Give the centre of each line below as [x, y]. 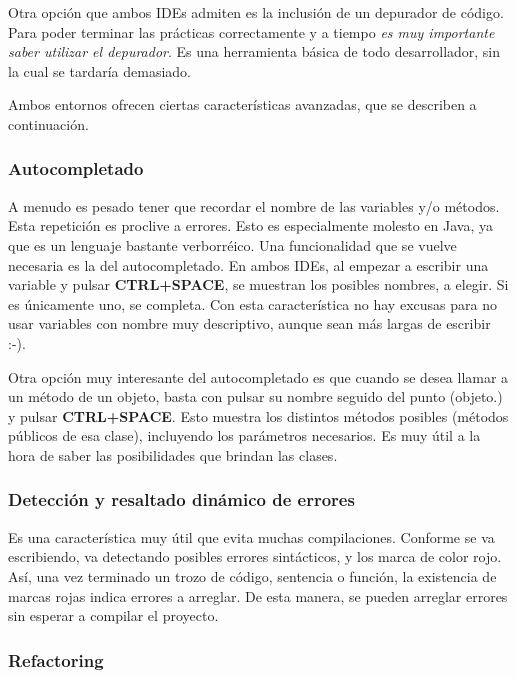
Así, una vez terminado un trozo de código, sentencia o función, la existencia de [252, 575]
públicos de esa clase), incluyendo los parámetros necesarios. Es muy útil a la [244, 435]
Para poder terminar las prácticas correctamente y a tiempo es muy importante [251, 31]
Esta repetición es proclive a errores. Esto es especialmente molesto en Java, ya [251, 225]
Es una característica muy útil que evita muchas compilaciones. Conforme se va [251, 536]
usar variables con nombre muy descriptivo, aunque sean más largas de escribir [249, 323]
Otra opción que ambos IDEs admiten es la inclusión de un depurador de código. [256, 12]
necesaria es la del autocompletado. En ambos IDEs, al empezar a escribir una [248, 264]
